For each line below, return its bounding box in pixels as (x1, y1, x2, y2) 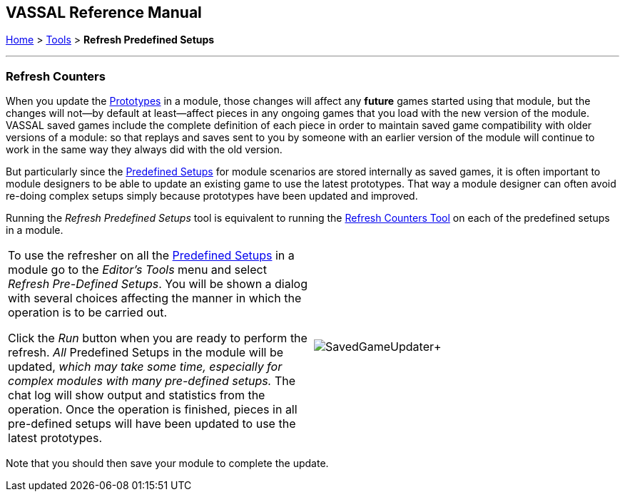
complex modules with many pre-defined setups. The (8, 374, 296, 389)
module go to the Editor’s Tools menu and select (8, 262, 267, 277)
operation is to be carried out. (8, 305, 168, 320)
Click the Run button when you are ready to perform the (8, 331, 308, 346)
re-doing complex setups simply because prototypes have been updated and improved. (6, 190, 418, 203)
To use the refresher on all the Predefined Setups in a (8, 248, 295, 263)
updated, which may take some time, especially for (8, 359, 283, 374)
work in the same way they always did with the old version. (6, 143, 283, 156)
